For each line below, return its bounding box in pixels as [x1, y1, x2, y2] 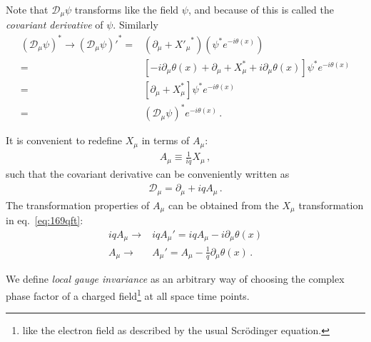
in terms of [141, 133, 190, 148]
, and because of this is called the [188, 2, 334, 16]
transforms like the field [74, 2, 179, 16]
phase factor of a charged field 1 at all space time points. [6, 286, 250, 303]
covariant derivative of [6, 17, 103, 32]
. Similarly [113, 17, 158, 32]
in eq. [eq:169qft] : [6, 213, 83, 228]
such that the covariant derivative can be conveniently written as [6, 166, 290, 181]
